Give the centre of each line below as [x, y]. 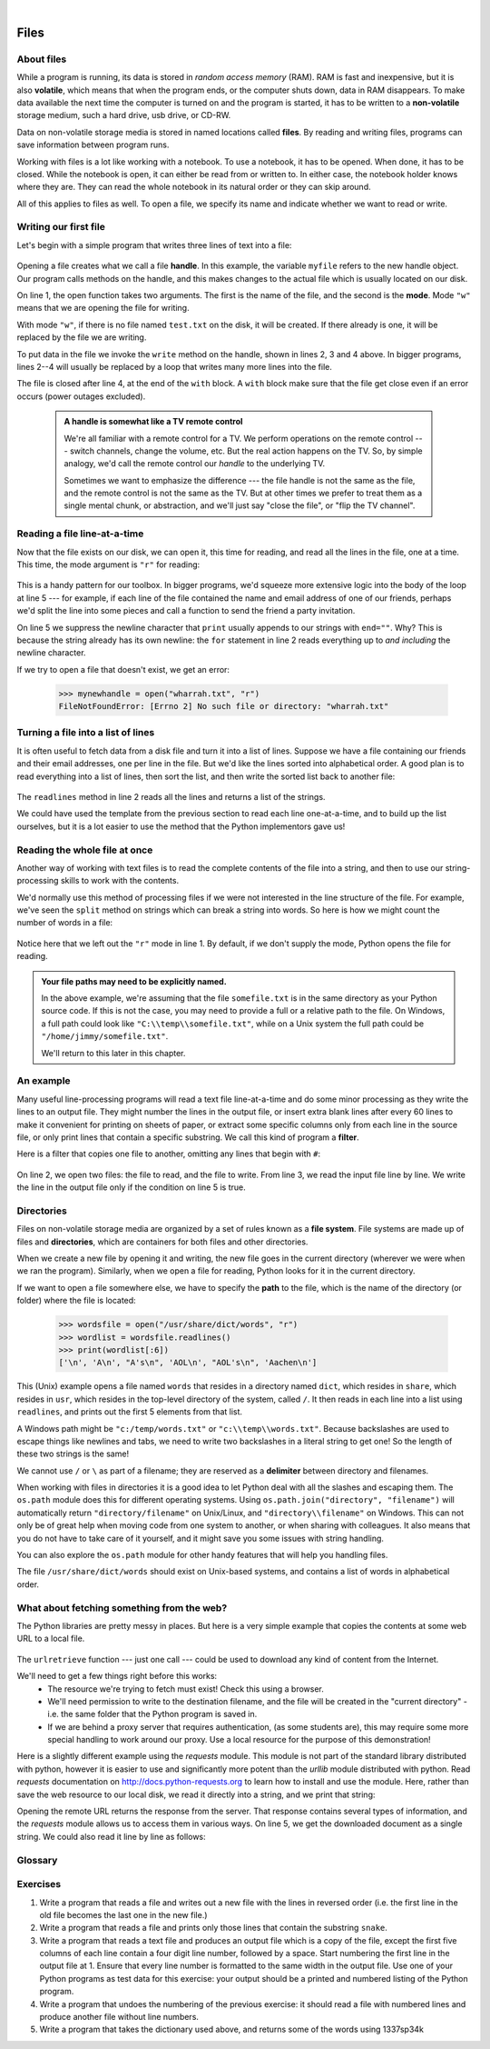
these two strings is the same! [73, 1454]
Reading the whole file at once [85, 850]
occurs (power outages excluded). [81, 396]
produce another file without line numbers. [119, 2017]
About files [42, 59]
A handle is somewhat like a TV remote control [153, 422]
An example [44, 1081]
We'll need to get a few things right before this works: [117, 1676]
